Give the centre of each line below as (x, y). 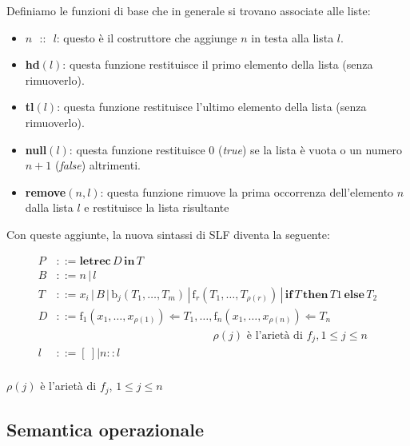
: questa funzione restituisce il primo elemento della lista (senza (218, 64)
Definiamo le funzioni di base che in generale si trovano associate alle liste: (189, 10)
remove (46, 191)
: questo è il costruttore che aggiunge (147, 37)
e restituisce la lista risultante (157, 207)
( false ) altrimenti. (98, 165)
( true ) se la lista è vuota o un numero (310, 149)
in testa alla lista (293, 37)
